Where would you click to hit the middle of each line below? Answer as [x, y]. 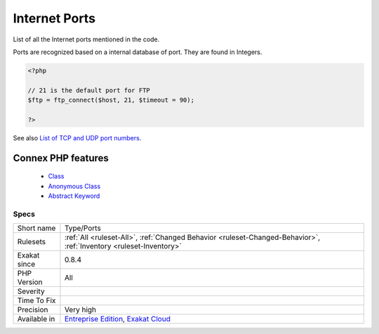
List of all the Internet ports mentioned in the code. [86, 39]
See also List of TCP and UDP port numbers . [77, 138]
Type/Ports [82, 228]
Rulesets [31, 242]
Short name [36, 228]
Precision [33, 310]
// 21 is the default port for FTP [89, 90]
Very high [80, 310]
